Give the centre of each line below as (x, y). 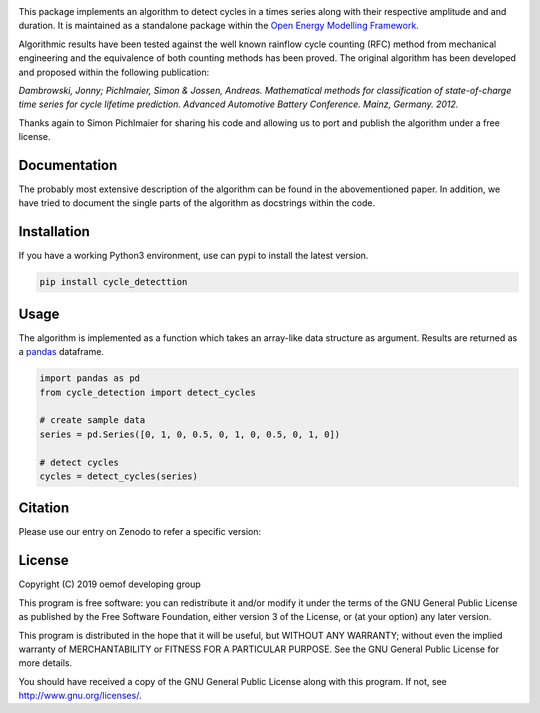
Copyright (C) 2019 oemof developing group (109, 584)
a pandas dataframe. (61, 352)
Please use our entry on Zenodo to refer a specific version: (140, 532)
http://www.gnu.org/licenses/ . (80, 696)
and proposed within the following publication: (114, 72)
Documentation (68, 165)
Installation (54, 231)
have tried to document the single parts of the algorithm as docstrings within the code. (196, 203)
